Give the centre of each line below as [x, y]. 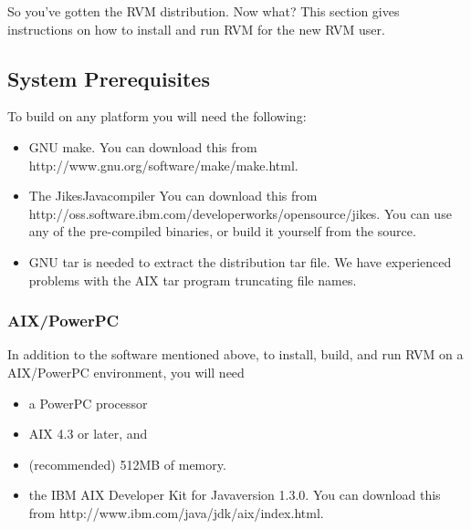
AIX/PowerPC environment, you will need [126, 372]
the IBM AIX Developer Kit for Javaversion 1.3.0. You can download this [235, 495]
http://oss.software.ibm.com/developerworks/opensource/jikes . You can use [240, 213]
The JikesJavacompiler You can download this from [173, 196]
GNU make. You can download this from [143, 146]
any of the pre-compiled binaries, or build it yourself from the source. [222, 231]
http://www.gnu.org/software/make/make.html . [163, 165]
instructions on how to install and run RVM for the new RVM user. [196, 29]
